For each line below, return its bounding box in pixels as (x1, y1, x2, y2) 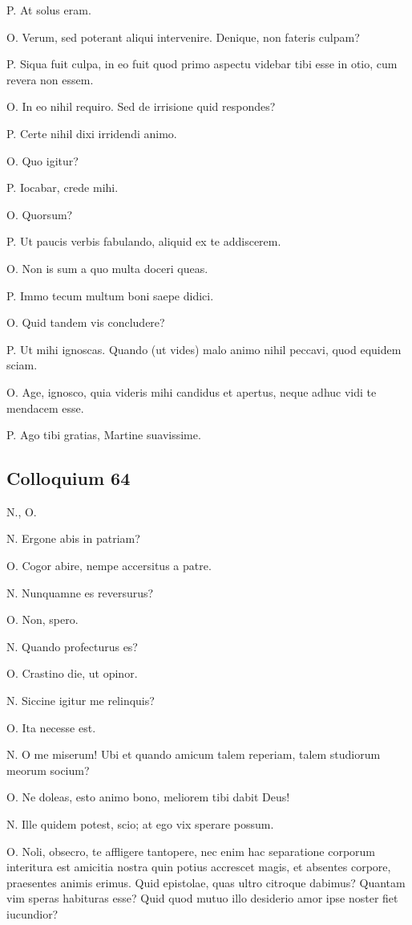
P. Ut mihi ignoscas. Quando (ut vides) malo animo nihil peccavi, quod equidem (6, 340, 402, 357)
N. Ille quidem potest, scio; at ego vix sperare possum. (6, 816, 274, 833)
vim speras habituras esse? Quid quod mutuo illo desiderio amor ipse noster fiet (6, 890, 398, 907)
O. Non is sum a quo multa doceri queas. (6, 259, 208, 276)
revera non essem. (6, 71, 94, 88)
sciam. (6, 357, 38, 373)
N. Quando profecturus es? (6, 638, 138, 654)
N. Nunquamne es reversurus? (6, 584, 154, 601)
